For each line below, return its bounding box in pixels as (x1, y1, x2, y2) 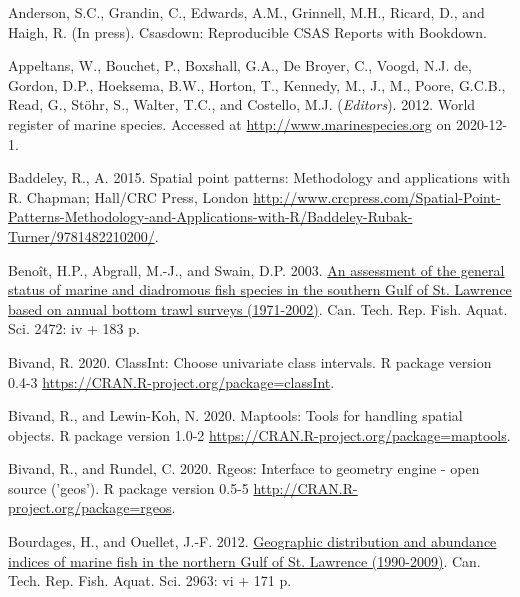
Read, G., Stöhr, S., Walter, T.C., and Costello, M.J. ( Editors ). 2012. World (8, 94, 476, 115)
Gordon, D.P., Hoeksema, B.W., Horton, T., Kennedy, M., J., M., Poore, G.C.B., (8, 74, 506, 95)
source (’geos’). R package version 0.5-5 (8, 477, 249, 498)
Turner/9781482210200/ (8, 225, 155, 246)
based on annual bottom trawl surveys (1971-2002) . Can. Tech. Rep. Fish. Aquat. (8, 298, 508, 319)
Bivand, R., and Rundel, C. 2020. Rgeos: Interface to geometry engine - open (8, 458, 480, 479)
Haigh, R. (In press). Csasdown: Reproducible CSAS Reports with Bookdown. (8, 21, 487, 42)
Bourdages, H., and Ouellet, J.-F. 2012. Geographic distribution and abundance (8, 531, 497, 552)
